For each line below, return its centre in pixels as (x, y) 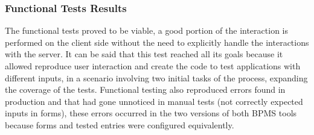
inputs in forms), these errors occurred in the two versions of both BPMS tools (151, 113)
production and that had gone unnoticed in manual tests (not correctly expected (154, 101)
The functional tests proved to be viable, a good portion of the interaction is (146, 30)
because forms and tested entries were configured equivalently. (120, 124)
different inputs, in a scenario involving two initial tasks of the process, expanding (156, 77)
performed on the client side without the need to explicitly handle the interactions (157, 42)
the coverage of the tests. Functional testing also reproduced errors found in (145, 89)
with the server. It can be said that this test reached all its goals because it (144, 54)
